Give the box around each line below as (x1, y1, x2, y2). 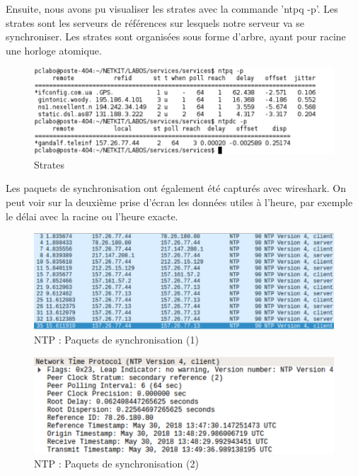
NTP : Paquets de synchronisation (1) (34, 332, 199, 347)
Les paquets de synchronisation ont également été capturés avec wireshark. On (6, 181, 347, 195)
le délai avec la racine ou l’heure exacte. (6, 208, 178, 223)
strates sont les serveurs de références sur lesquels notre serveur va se (6, 15, 304, 30)
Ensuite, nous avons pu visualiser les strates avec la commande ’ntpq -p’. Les (6, 1, 338, 16)
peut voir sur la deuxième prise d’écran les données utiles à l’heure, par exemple (6, 194, 353, 209)
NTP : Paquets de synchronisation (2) (34, 456, 199, 471)
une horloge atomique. (6, 42, 102, 57)
